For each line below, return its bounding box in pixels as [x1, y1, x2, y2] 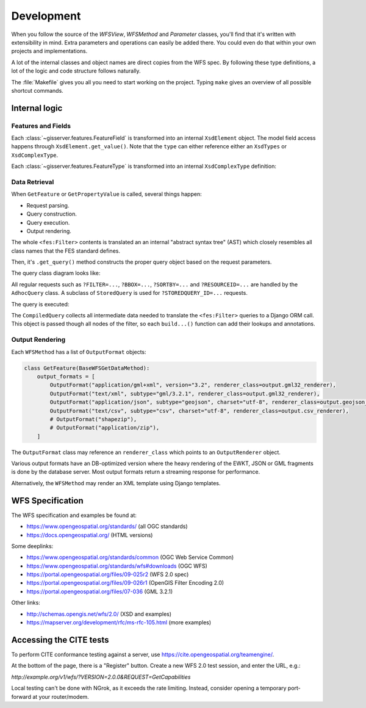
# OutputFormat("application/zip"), [49, 424, 160, 432]
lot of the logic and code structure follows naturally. [11, 67, 141, 74]
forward [11, 693, 32, 700]
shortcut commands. [11, 87, 63, 94]
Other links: [11, 599, 41, 607]
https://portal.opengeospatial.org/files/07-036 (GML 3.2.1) [26, 588, 173, 595]
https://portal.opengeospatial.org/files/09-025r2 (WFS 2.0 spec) [26, 571, 189, 578]
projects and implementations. [11, 48, 88, 55]
